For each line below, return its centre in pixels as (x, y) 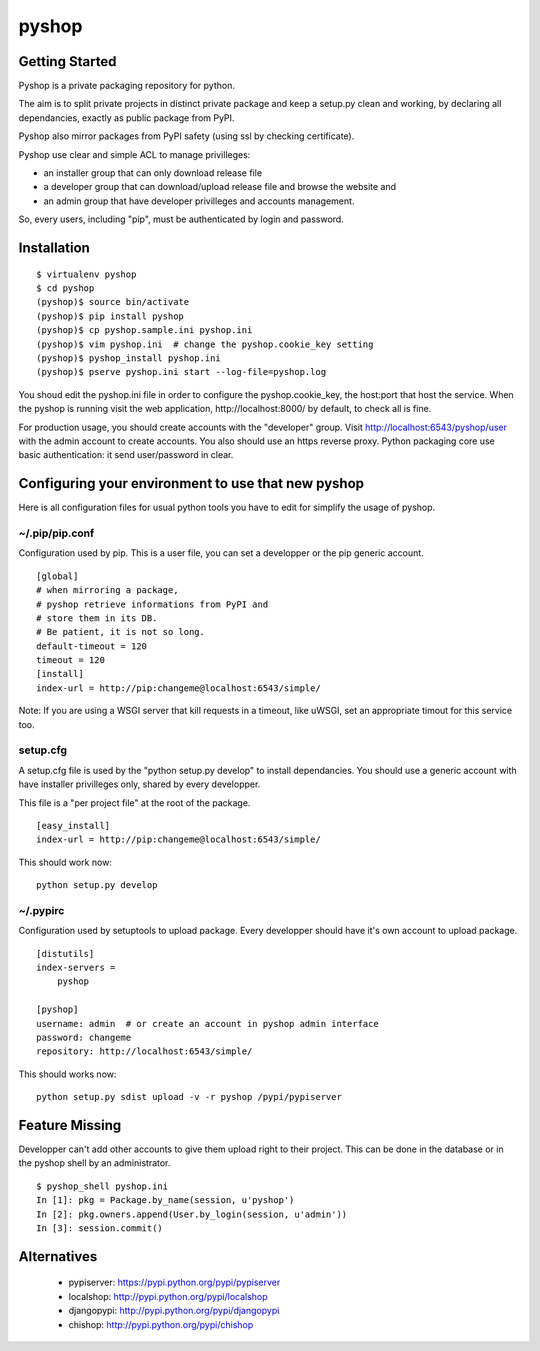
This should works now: (67, 1074)
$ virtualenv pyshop (86, 274)
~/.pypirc (41, 910)
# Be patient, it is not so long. (120, 632)
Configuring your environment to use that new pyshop (191, 483)
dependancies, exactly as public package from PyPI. (126, 117)
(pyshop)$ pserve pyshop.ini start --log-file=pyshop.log (181, 372)
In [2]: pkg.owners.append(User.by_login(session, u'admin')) (192, 1214)
